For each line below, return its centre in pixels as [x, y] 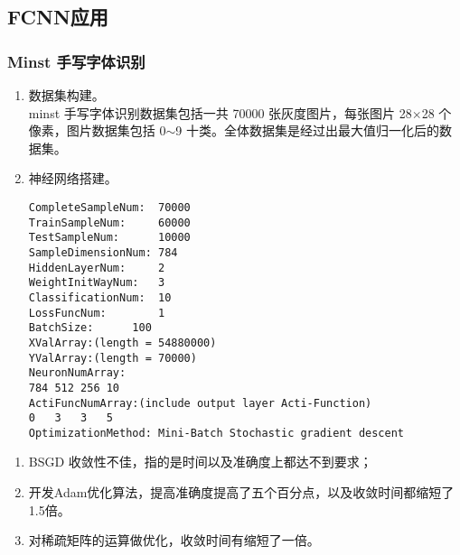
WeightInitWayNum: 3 [97, 283]
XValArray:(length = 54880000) [122, 342]
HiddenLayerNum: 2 [97, 268]
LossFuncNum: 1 [97, 313]
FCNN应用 [58, 17]
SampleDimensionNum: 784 [103, 252]
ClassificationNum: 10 [100, 297]
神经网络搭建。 [73, 178]
